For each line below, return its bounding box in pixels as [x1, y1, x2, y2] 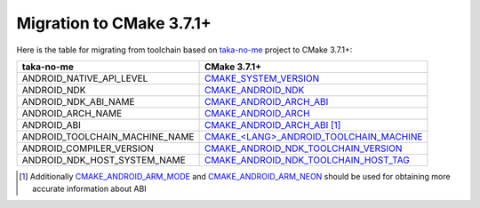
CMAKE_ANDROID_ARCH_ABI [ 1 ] [204, 118, 341, 131]
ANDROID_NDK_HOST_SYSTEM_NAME [21, 154, 186, 166]
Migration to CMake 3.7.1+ [16, 13, 212, 33]
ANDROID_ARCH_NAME [21, 107, 123, 119]
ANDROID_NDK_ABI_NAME [21, 95, 135, 108]
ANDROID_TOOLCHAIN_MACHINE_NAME [21, 130, 195, 142]
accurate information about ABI [32, 183, 147, 195]
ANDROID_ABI [21, 118, 82, 131]
